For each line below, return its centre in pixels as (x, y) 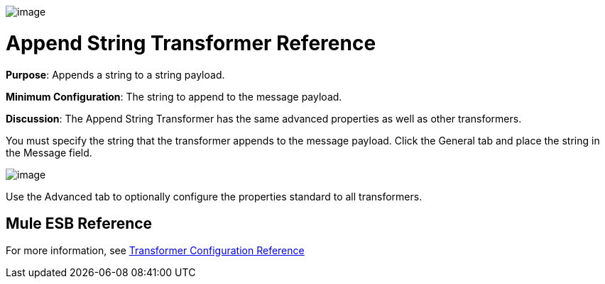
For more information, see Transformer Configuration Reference (155, 251)
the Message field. (49, 152)
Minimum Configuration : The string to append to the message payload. (174, 96)
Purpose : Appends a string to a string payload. (115, 74)
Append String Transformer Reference (191, 43)
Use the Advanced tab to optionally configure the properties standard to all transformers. (214, 196)
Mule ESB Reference (79, 223)
